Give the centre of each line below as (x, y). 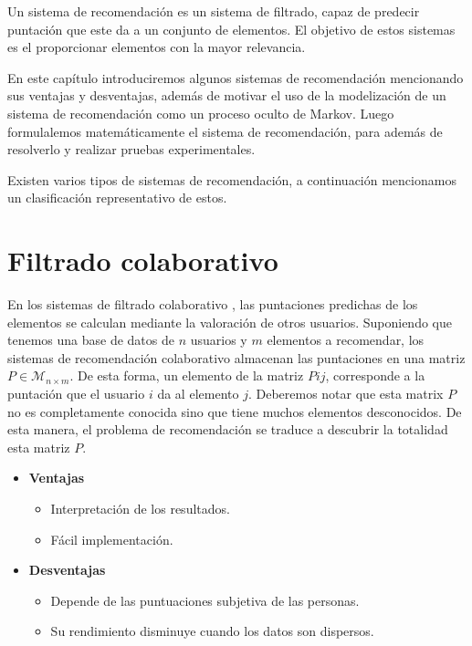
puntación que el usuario (76, 394)
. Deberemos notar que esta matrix (346, 394)
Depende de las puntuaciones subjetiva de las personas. (205, 600)
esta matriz (39, 447)
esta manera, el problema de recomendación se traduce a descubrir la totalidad (228, 429)
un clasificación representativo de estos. (117, 198)
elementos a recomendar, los (346, 340)
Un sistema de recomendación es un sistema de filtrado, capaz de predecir (214, 11)
